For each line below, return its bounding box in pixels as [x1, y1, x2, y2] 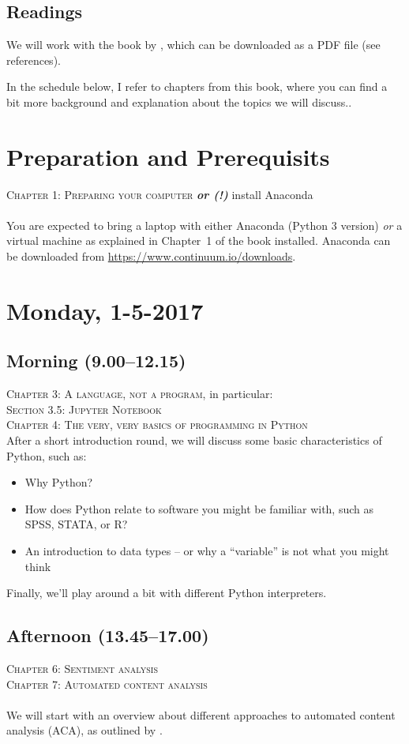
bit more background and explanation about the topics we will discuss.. [6, 93, 352, 110]
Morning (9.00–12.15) [6, 348, 186, 373]
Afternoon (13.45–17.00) [6, 623, 209, 648]
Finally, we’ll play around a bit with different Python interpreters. [6, 584, 327, 601]
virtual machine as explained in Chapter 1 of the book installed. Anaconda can [6, 232, 391, 249]
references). [6, 51, 61, 68]
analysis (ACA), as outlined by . [6, 722, 163, 738]
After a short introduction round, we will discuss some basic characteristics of [6, 432, 382, 449]
